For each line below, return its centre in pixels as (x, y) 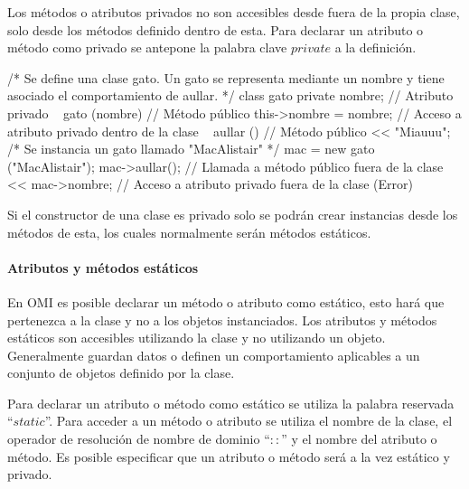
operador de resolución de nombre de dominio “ (139, 439)
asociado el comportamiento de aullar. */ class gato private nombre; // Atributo (230, 95)
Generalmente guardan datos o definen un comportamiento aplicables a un (214, 355)
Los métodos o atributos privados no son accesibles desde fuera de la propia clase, (234, 12)
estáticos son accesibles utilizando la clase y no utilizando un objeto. (197, 338)
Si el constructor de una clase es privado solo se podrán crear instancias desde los (233, 214)
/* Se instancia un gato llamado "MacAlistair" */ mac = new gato (191, 149)
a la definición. (375, 47)
